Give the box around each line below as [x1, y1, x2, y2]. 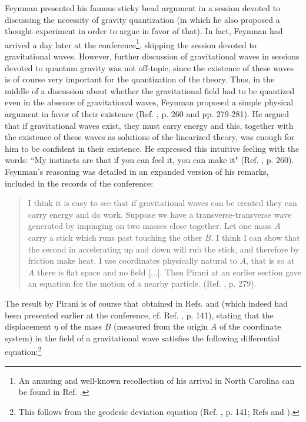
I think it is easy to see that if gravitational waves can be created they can [28, 197, 297, 209]
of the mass [61, 320, 102, 333]
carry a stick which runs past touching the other [28, 231, 202, 243]
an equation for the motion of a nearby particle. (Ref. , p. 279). [28, 277, 257, 290]
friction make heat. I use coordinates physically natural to [28, 254, 237, 267]
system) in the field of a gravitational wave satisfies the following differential [5, 331, 280, 344]
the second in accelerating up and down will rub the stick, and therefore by [28, 242, 300, 255]
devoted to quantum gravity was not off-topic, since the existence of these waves [5, 61, 294, 74]
